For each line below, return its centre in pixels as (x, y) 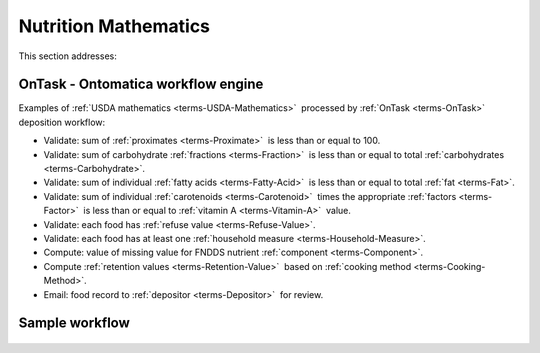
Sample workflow (74, 323)
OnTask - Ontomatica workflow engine (141, 84)
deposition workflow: (62, 122)
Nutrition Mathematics (114, 26)
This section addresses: (67, 56)
